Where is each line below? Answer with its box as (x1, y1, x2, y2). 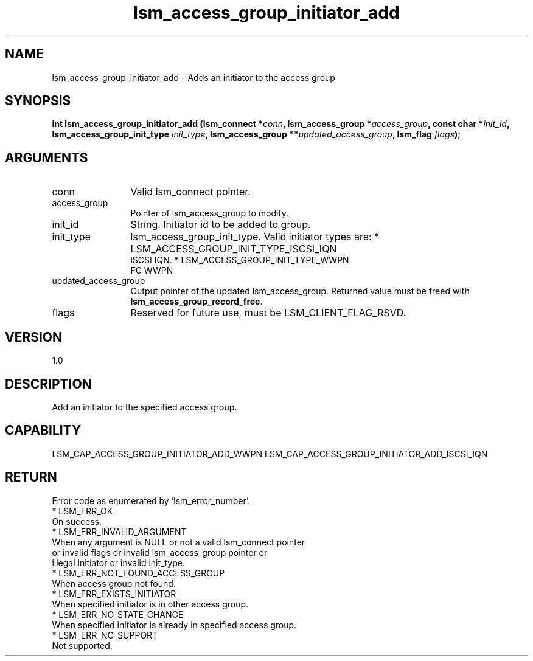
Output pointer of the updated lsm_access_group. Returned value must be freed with (130, 286, 470, 297)
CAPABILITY (5, 423, 82, 438)
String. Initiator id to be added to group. (130, 218, 311, 231)
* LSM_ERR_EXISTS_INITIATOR (52, 588, 176, 599)
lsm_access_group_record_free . (130, 296, 263, 307)
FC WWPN (130, 265, 173, 276)
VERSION (5, 329, 63, 345)
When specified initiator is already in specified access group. (52, 619, 297, 630)
